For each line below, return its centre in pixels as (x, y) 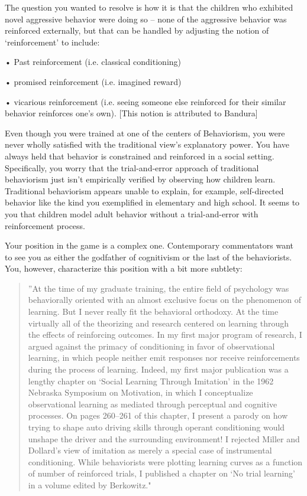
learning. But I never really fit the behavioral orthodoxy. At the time (153, 311)
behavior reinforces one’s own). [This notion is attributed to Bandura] (131, 113)
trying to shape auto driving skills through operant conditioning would (156, 427)
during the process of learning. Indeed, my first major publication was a (158, 369)
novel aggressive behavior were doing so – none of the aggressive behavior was (146, 19)
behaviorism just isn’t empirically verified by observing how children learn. (140, 179)
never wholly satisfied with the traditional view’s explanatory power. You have (147, 144)
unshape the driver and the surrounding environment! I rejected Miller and (164, 438)
